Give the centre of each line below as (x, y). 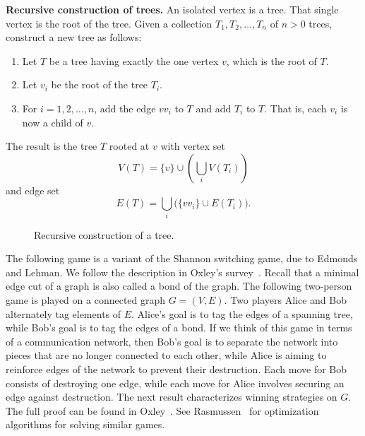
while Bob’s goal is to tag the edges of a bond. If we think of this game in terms (179, 328)
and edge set (33, 190)
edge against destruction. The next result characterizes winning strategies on (172, 397)
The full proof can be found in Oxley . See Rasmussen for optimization (162, 410)
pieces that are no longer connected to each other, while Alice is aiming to (166, 355)
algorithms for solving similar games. (85, 424)
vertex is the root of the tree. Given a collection (109, 23)
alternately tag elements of (64, 313)
